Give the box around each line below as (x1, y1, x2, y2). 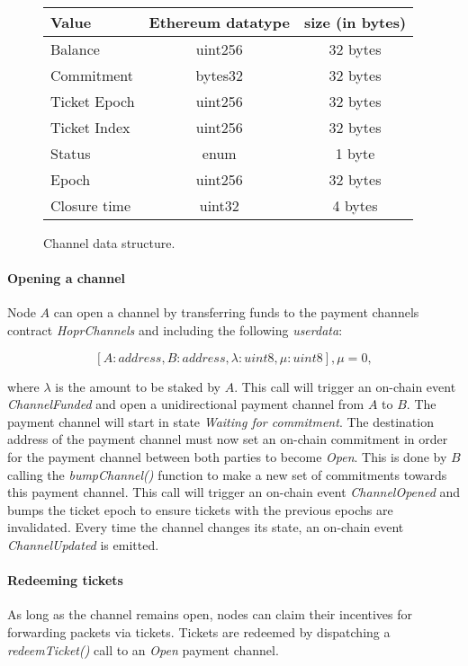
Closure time (50, 195, 131, 216)
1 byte (335, 143, 375, 164)
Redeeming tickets (7, 571, 123, 590)
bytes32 (195, 65, 244, 85)
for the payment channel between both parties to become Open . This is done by (7, 447, 447, 466)
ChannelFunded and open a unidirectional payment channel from (7, 395, 364, 413)
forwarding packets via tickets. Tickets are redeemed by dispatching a (7, 622, 391, 641)
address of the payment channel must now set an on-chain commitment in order (7, 430, 448, 448)
